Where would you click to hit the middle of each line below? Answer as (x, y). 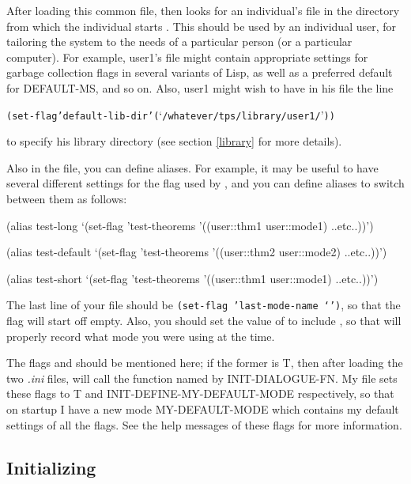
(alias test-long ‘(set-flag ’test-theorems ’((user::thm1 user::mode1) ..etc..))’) (190, 225)
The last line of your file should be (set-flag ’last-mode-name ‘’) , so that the (204, 305)
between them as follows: (67, 199)
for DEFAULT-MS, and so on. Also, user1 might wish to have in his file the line (200, 87)
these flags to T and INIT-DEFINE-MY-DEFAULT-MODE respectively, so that (200, 393)
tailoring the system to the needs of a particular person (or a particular (179, 42)
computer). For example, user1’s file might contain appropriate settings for (187, 57)
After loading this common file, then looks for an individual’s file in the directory (203, 10)
